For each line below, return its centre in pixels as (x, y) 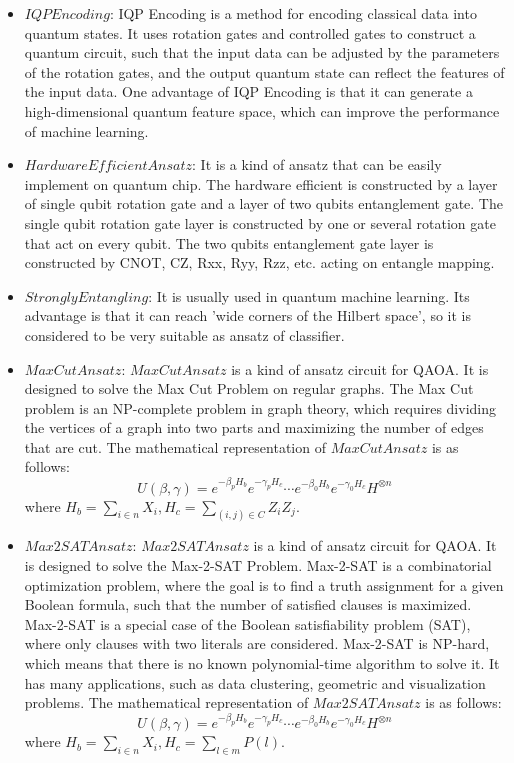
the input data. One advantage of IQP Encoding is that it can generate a (248, 91)
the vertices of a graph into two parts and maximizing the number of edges (254, 427)
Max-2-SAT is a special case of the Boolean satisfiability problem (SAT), (247, 623)
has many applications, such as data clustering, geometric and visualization (255, 682)
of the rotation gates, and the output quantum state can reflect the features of (264, 71)
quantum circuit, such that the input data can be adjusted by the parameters (262, 52)
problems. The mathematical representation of (166, 702)
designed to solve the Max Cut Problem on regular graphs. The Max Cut (249, 388)
